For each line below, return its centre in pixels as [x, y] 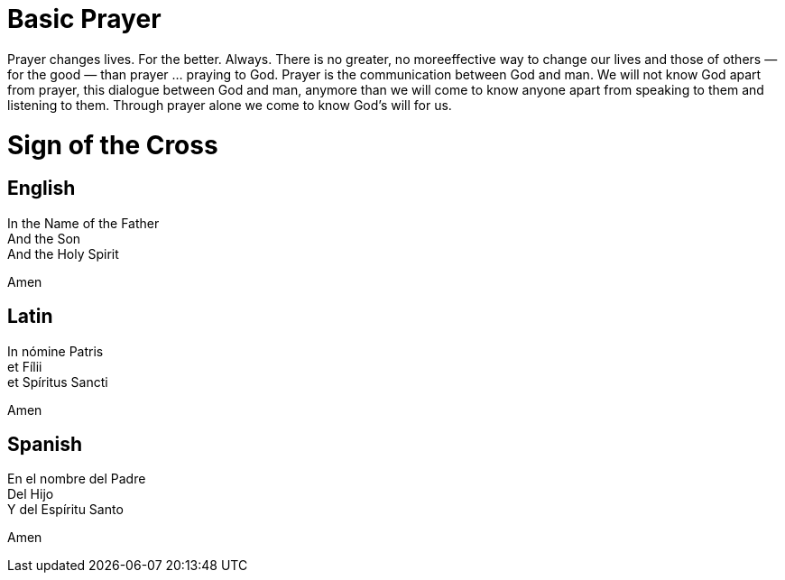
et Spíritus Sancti [58, 382]
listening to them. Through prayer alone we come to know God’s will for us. [230, 105]
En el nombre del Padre [77, 479]
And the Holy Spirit [63, 253]
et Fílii [25, 366]
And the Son [44, 238]
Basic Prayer [84, 19]
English [42, 189]
